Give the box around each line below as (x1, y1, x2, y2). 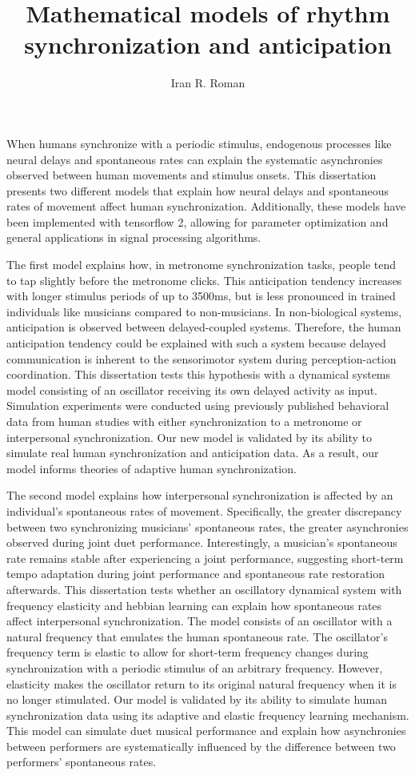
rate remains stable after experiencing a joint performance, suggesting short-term (6, 549, 404, 566)
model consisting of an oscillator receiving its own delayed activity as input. (6, 381, 378, 398)
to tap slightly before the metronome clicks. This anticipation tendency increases (6, 271, 402, 288)
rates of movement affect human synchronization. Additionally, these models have (6, 198, 406, 215)
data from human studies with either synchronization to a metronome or (6, 413, 362, 429)
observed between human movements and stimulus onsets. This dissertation (6, 167, 377, 183)
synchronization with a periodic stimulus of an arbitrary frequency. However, (6, 659, 383, 676)
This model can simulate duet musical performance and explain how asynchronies (6, 722, 406, 739)
